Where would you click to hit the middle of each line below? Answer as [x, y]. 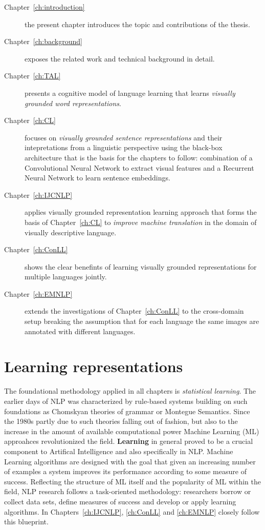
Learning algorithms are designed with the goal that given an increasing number [130, 461]
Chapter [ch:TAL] [32, 76]
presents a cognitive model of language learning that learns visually [130, 93]
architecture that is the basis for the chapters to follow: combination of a [139, 157]
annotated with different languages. [80, 331]
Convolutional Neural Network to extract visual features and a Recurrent [139, 167]
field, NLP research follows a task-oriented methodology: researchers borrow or [128, 491]
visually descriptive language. [71, 232]
